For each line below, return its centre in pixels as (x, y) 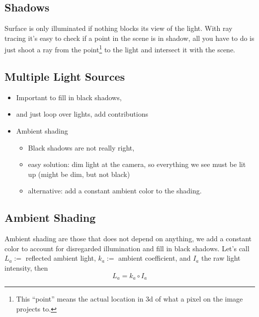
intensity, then (26, 267)
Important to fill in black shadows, (69, 97)
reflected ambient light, (61, 258)
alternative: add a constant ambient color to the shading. (115, 191)
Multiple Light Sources (65, 77)
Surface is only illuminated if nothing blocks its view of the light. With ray (119, 28)
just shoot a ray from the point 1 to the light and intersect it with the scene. (120, 49)
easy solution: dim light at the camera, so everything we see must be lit (137, 164)
